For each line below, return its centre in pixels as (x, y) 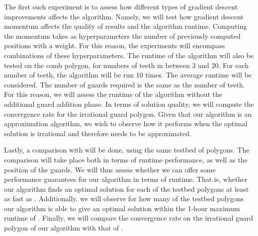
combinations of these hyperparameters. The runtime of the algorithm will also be (129, 55)
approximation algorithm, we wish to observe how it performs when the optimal (126, 123)
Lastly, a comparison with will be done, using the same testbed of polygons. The (127, 150)
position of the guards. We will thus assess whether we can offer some (110, 169)
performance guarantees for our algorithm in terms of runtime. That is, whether (126, 179)
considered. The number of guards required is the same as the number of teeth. (125, 84)
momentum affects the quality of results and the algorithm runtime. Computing (126, 26)
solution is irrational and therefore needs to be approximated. (98, 133)
